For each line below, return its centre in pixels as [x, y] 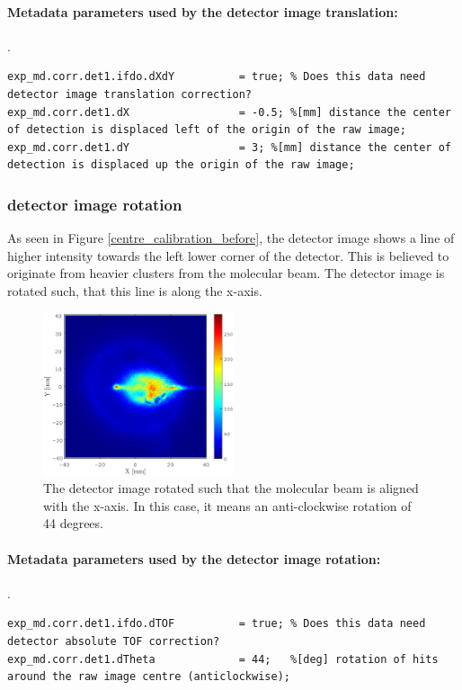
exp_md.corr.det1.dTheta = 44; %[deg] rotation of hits [223, 659]
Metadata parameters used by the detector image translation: [203, 11]
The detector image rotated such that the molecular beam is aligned [231, 488]
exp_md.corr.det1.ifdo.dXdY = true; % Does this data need [217, 77]
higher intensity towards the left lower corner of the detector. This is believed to [228, 255]
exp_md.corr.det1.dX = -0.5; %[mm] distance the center [229, 112]
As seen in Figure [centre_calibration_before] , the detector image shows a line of [231, 238]
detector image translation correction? [130, 94]
